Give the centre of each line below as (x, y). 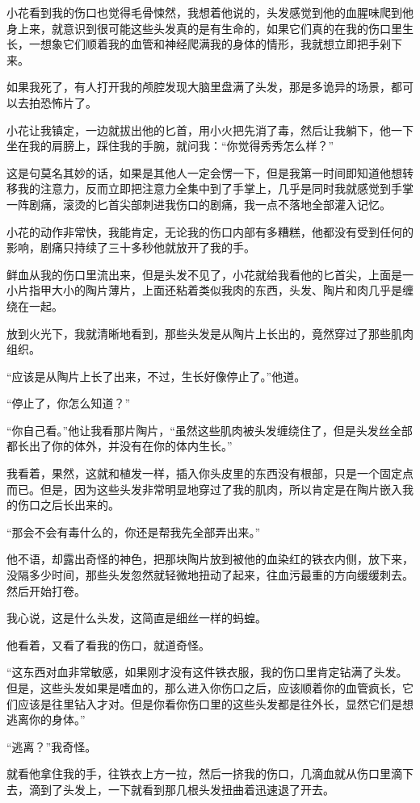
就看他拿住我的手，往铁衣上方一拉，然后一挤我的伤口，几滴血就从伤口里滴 (204, 774)
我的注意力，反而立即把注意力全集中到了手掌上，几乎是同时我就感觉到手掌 (215, 188)
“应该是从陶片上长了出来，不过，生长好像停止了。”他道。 (156, 376)
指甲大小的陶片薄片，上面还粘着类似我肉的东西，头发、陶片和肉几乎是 (215, 290)
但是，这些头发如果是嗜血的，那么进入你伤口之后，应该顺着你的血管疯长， (204, 688)
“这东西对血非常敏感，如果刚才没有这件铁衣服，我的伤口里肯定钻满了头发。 (207, 672)
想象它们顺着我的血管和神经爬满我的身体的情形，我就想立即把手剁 (215, 44)
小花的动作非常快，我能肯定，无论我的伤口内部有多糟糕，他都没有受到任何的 (210, 231)
